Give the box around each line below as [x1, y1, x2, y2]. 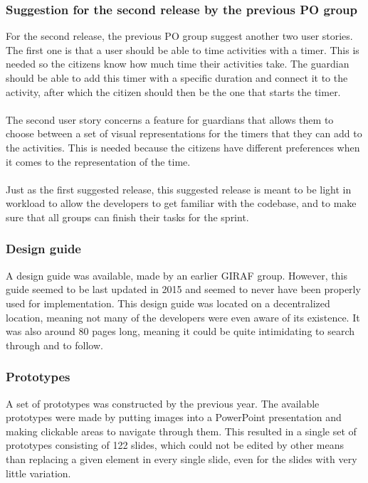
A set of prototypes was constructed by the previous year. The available [6, 396, 320, 410]
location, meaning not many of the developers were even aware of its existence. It [6, 309, 360, 324]
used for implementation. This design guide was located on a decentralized [6, 295, 330, 310]
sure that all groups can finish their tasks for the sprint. [6, 209, 249, 224]
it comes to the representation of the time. [6, 154, 191, 169]
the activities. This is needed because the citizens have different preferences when [6, 139, 360, 154]
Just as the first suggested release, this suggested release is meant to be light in [6, 181, 352, 196]
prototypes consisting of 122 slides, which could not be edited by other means [6, 437, 344, 452]
